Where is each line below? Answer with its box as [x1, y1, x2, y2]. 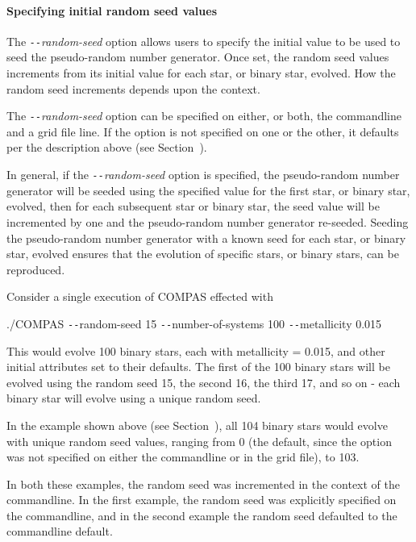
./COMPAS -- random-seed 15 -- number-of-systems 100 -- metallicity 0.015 [6, 315, 382, 331]
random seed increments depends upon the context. [6, 80, 260, 97]
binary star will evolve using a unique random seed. [6, 390, 261, 406]
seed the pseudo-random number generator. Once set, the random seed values [6, 48, 389, 65]
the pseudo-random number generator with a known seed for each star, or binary [6, 229, 406, 246]
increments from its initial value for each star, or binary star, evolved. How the [6, 65, 396, 81]
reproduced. [6, 261, 65, 277]
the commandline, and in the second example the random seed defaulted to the [6, 507, 397, 523]
